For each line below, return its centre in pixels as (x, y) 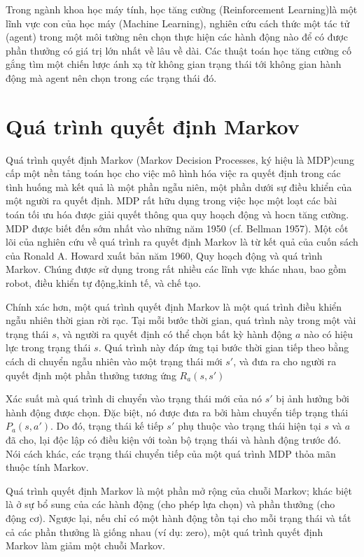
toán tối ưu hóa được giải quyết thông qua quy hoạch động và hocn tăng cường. (177, 214)
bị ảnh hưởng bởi (313, 399)
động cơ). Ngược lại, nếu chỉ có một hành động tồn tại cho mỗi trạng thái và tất (178, 517)
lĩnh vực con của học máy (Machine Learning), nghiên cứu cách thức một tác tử (178, 23)
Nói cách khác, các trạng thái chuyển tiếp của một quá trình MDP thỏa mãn (171, 453)
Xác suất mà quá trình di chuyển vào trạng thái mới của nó (134, 399)
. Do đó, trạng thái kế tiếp (107, 426)
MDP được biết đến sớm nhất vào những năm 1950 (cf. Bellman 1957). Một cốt (177, 228)
